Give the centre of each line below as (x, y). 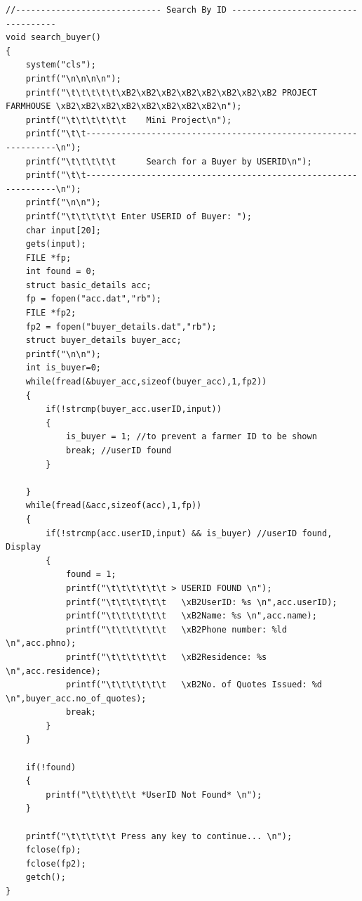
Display (24, 547)
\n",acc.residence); (54, 671)
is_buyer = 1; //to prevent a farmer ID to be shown (191, 437)
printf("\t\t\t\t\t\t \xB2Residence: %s (166, 657)
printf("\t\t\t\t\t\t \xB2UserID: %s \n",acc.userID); (201, 602)
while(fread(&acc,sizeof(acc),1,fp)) (114, 506)
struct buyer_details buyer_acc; (103, 341)
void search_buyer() (54, 38)
